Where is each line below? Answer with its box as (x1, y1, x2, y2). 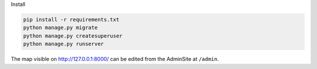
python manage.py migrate (23, 24, 98, 31)
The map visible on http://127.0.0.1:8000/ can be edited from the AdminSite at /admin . (11, 56, 220, 63)
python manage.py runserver (23, 41, 104, 48)
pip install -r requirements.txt (23, 16, 120, 23)
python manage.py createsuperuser (23, 32, 123, 39)
